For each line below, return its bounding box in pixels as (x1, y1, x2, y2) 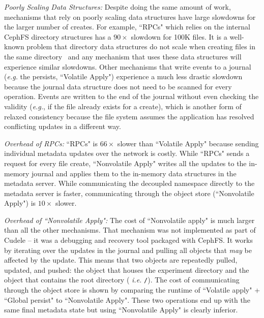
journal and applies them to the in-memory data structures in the (32, 168, 237, 178)
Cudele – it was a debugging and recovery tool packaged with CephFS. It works (4, 235, 253, 245)
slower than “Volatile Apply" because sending (117, 138, 259, 148)
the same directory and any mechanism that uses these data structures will (4, 51, 242, 61)
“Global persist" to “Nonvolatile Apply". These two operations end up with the (4, 294, 250, 305)
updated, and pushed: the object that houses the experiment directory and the (4, 264, 249, 275)
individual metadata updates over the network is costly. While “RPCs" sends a (4, 148, 250, 158)
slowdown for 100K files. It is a (131, 31, 227, 42)
